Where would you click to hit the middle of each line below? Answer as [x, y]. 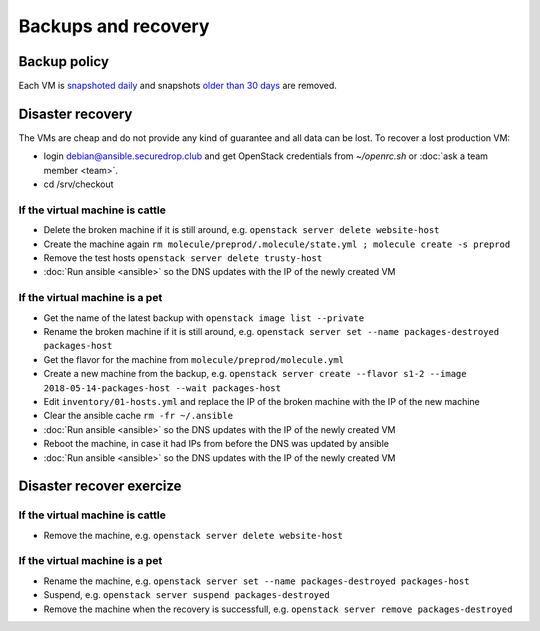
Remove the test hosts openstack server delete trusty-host [183, 258]
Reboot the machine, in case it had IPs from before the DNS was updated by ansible [216, 444]
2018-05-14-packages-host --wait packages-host [162, 388]
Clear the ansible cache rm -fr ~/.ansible [138, 416]
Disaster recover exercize [100, 486]
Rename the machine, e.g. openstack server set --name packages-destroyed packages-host [256, 581]
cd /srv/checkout [78, 184]
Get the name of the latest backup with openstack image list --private [204, 317]
